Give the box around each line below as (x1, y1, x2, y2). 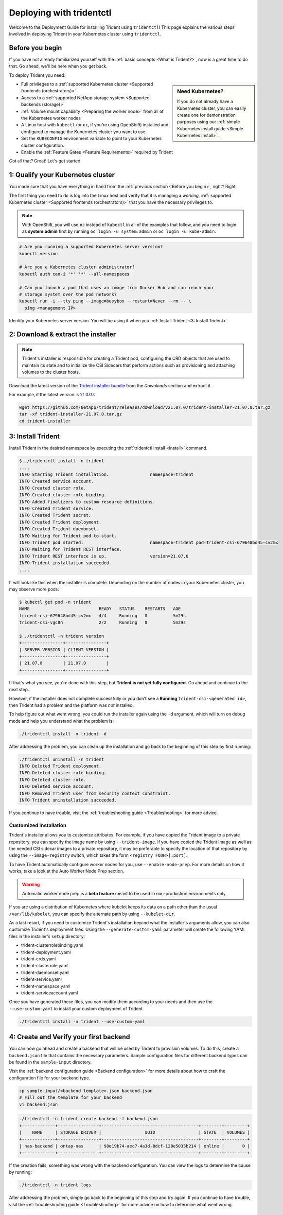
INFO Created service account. (19, 479, 94, 484)
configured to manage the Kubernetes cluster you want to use (21, 129, 146, 135)
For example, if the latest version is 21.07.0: (9, 392, 95, 398)
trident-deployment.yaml (21, 949, 71, 955)
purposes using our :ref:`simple (177, 119, 240, 125)
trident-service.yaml (21, 976, 62, 982)
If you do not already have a (177, 99, 233, 104)
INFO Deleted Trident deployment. (19, 764, 102, 769)
